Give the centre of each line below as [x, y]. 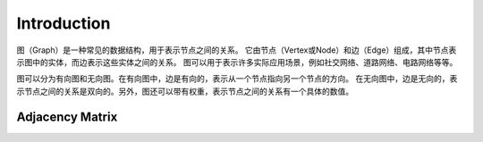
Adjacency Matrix [67, 117]
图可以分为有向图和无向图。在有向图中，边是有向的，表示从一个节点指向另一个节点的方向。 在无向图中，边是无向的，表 [237, 79]
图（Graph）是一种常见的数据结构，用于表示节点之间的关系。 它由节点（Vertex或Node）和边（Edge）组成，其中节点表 [237, 50]
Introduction [64, 23]
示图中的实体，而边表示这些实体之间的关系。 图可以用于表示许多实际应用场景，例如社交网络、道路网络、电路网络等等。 [237, 62]
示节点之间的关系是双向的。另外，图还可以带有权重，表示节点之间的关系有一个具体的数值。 [185, 91]
